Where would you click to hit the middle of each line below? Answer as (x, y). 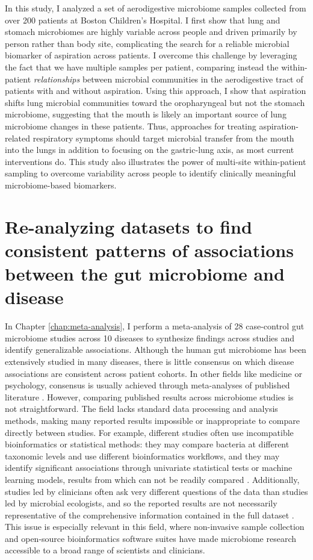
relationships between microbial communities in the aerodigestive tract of (168, 79)
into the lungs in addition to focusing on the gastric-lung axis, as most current (150, 150)
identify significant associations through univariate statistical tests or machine (149, 468)
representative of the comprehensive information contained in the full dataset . (150, 515)
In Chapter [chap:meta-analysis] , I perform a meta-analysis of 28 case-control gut (155, 326)
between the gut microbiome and (145, 274)
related (18, 138)
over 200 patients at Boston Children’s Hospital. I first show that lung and (143, 20)
